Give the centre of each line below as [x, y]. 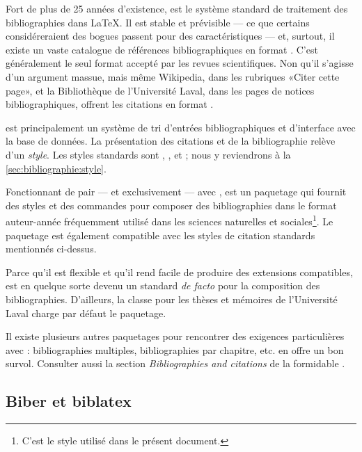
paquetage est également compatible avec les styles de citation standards [160, 235]
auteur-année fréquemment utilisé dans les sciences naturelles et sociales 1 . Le [170, 220]
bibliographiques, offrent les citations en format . [110, 104]
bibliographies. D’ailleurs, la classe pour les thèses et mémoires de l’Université [172, 299]
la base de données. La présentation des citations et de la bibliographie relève [171, 141]
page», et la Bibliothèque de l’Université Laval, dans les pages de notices [160, 90]
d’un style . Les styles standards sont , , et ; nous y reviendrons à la [148, 154]
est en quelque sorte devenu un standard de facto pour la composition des [163, 285]
